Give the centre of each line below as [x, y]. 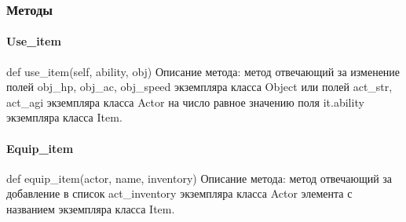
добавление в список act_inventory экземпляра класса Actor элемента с [179, 193]
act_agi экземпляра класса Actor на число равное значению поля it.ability [185, 102]
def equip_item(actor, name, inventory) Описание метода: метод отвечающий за [199, 178]
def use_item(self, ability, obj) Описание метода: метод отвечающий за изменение [203, 71]
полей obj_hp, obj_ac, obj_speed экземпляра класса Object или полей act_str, [199, 87]
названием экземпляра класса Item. [91, 209]
